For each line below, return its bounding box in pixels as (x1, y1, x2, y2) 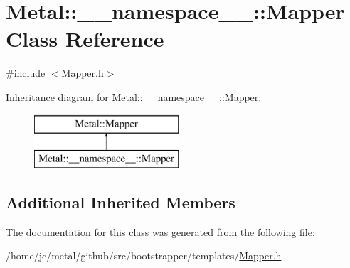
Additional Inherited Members (6, 191, 235, 213)
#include (6, 65, 46, 80)
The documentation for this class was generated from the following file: (6, 224, 315, 239)
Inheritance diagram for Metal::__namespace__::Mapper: (6, 89, 262, 104)
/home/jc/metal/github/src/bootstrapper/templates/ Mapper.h (6, 248, 282, 263)
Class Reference (6, 24, 164, 53)
